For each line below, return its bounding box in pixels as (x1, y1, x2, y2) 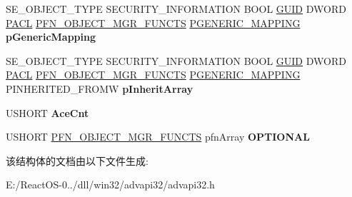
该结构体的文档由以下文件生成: (6, 153, 149, 168)
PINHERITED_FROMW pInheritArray (6, 81, 193, 96)
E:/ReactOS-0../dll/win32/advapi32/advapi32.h (6, 177, 215, 192)
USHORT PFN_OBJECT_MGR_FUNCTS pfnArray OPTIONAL (6, 129, 310, 144)
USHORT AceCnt (6, 105, 89, 120)
